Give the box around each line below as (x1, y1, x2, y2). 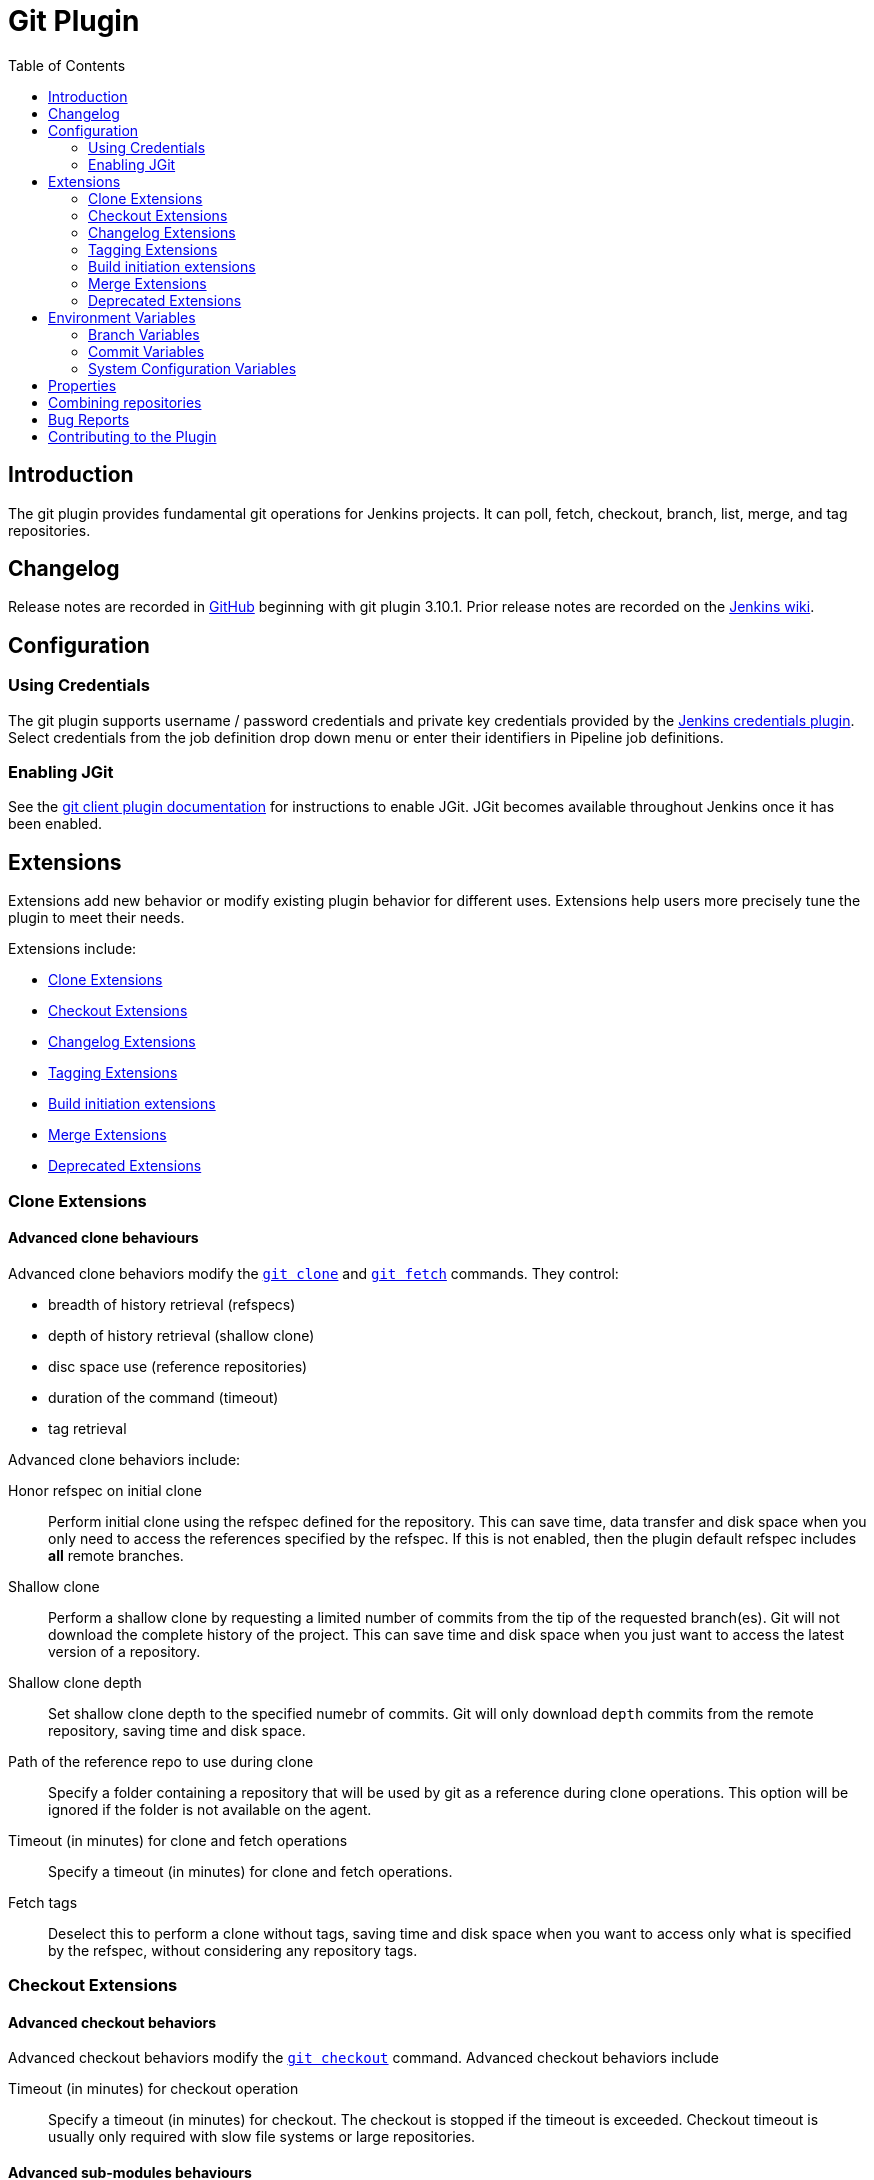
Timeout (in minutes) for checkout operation (8, 2080, 299, 2098)
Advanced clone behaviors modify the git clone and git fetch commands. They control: (8, 1264, 619, 1282)
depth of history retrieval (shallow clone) (48, 1326, 315, 1344)
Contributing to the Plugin (48, 427, 217, 445)
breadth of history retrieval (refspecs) (48, 1295, 296, 1313)
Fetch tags (8, 1893, 78, 1911)
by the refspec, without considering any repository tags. (48, 1941, 418, 1959)
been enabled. (8, 815, 103, 833)
